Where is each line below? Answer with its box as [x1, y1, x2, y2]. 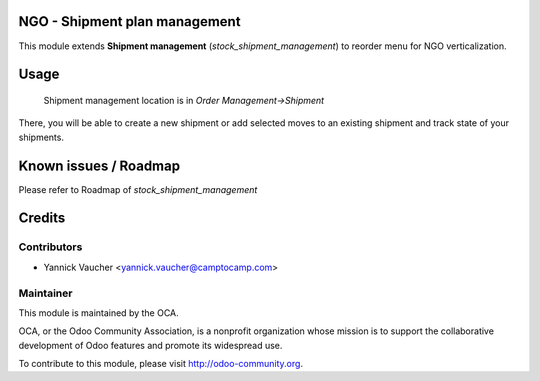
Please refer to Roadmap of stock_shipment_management [18, 183, 258, 195]
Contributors [18, 240, 83, 254]
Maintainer [18, 286, 73, 300]
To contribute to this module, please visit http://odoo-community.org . [18, 358, 304, 370]
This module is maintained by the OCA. [18, 306, 179, 319]
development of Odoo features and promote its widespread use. [18, 339, 283, 351]
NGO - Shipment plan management [18, 13, 241, 30]
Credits [18, 210, 66, 227]
